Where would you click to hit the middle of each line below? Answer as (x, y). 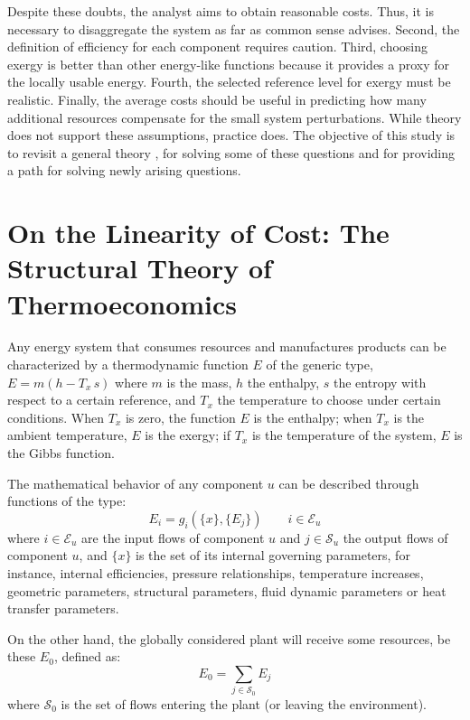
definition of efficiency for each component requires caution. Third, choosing (218, 47)
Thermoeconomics (122, 303)
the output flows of (395, 537)
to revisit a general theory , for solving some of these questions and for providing (231, 152)
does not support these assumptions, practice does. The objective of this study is (231, 135)
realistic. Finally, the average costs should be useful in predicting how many (217, 99)
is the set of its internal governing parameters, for (273, 555)
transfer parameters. (63, 608)
